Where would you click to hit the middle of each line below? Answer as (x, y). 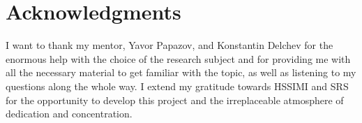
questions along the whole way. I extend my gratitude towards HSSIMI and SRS (177, 86)
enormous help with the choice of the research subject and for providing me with (178, 58)
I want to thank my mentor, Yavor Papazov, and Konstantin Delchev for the (169, 45)
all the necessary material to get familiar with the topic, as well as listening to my (181, 72)
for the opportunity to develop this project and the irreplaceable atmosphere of (175, 100)
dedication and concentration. (69, 114)
